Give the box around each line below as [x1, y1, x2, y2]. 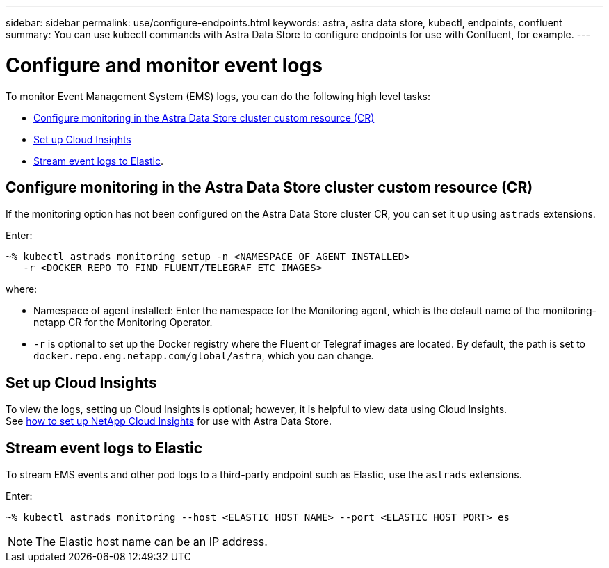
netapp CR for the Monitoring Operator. [33, 316, 213, 329]
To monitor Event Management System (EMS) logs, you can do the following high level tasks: [6, 90, 431, 102]
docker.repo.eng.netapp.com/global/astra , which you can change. [33, 350, 374, 362]
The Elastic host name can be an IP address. [35, 535, 268, 549]
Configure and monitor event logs [6, 53, 323, 77]
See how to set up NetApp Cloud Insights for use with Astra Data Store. [6, 415, 332, 428]
